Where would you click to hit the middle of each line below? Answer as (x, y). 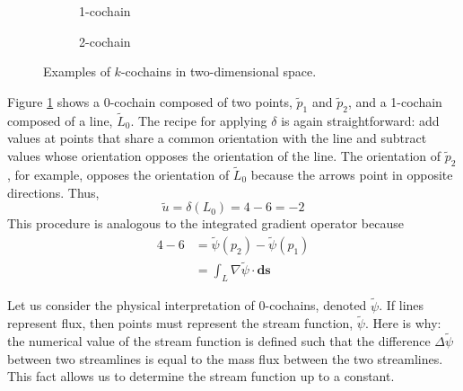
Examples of (77, 71)
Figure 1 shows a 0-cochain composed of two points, (150, 101)
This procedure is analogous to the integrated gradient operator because (205, 223)
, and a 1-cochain (395, 101)
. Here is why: (403, 323)
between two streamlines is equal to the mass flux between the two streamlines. (225, 358)
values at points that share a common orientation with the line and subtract (217, 138)
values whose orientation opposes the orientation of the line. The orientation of (224, 155)
